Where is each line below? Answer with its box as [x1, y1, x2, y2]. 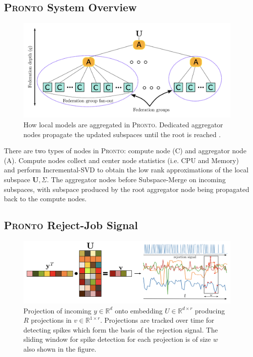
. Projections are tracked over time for [100, 315, 214, 325]
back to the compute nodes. [4, 193, 87, 204]
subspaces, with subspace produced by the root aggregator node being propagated [4, 184, 250, 194]
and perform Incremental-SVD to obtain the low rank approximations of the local [4, 165, 249, 175]
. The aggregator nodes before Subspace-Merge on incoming [47, 174, 226, 184]
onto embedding [115, 305, 163, 315]
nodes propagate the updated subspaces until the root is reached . [23, 129, 221, 139]
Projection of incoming [23, 305, 92, 315]
